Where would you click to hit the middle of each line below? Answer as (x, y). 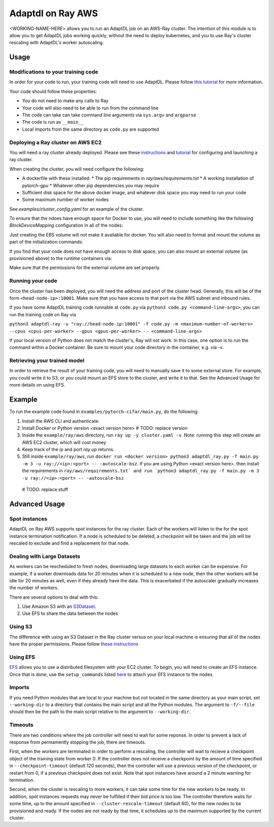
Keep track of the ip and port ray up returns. (68, 450)
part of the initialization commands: (46, 242)
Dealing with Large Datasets (45, 556)
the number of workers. (34, 588)
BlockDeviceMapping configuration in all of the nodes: (66, 225)
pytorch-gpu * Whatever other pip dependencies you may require (91, 185)
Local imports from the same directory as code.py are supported (91, 129)
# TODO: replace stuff (45, 490)
